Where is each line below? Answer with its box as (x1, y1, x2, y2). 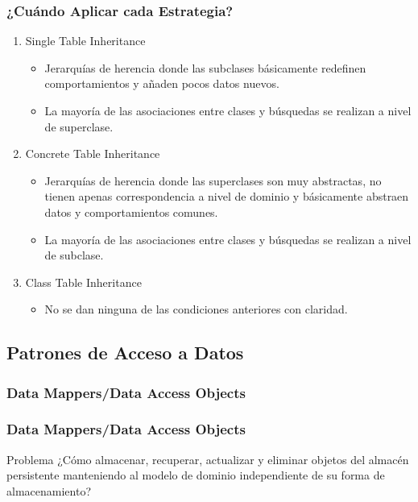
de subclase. (44, 247, 104, 263)
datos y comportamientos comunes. (44, 203, 218, 220)
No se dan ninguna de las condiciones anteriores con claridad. (44, 301, 348, 317)
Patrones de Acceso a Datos (6, 340, 244, 365)
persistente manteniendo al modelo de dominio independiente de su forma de (6, 467, 385, 483)
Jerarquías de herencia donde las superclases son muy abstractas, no (44, 172, 382, 189)
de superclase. (44, 118, 114, 135)
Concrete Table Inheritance (25, 145, 160, 162)
